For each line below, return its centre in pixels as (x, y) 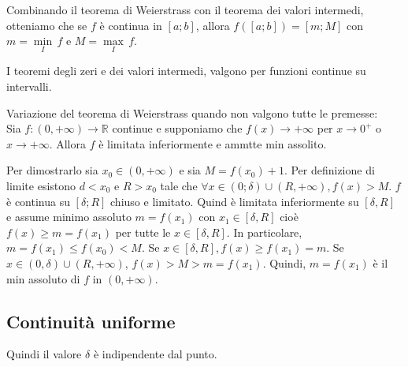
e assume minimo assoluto (69, 217)
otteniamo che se (47, 25)
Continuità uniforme (91, 321)
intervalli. (29, 86)
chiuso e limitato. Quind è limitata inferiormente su (235, 201)
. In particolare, (264, 232)
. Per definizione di (329, 170)
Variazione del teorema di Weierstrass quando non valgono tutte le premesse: (192, 112)
